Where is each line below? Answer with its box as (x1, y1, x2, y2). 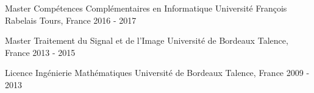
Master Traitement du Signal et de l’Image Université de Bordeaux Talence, (5, 34, 288, 47)
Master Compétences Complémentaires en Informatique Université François (5, 2, 287, 14)
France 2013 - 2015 (5, 46, 76, 58)
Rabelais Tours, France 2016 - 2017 (5, 13, 137, 26)
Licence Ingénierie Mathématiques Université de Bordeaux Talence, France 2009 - (5, 66, 310, 79)
